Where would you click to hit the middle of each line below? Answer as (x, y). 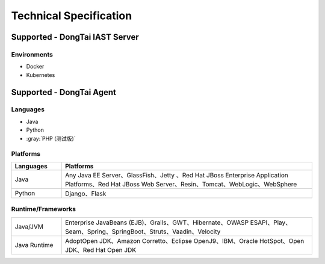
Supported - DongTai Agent (64, 92)
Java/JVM (29, 227)
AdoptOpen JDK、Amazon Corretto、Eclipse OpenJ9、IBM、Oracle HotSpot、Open (185, 241)
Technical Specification (72, 16)
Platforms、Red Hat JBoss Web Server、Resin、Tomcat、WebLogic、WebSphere (181, 184)
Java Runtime (34, 245)
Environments (32, 54)
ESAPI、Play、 (271, 223)
